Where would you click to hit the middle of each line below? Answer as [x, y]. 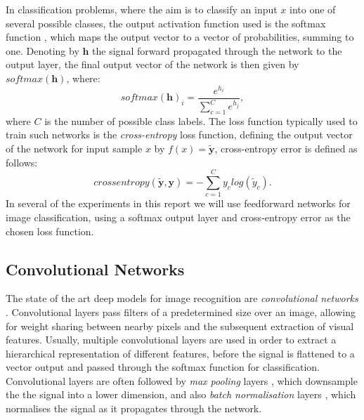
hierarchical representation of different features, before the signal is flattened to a [180, 353]
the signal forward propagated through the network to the [217, 50]
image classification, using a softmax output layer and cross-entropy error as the [178, 217]
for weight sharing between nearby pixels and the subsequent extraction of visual [180, 326]
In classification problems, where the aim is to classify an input [142, 9]
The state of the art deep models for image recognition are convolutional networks [182, 298]
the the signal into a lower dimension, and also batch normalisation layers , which [181, 394]
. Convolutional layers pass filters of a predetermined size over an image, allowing [181, 311]
